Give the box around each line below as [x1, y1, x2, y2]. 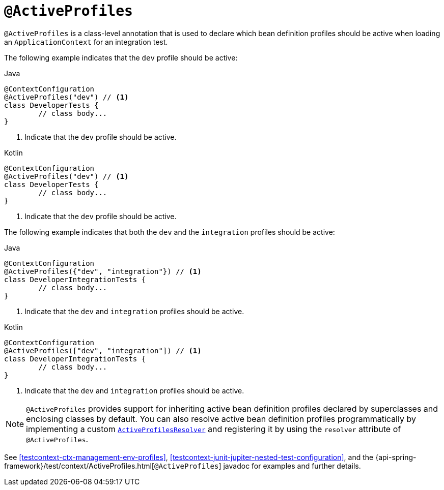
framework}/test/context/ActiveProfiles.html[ [4, 461, 154, 470]
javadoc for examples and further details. [223, 461, 361, 470]
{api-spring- [375, 452, 417, 462]
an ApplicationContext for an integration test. [4, 37, 168, 46]
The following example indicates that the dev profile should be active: [4, 53, 238, 62]
